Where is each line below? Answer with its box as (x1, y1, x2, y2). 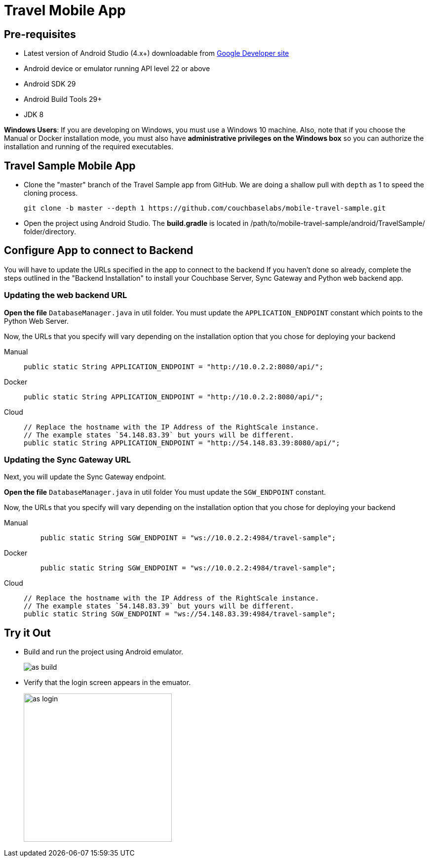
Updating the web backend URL (4, 290, 127, 301)
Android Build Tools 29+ (24, 95, 102, 104)
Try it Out (4, 626, 51, 639)
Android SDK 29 (24, 80, 76, 88)
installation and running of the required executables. (4, 142, 173, 151)
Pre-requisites (4, 28, 76, 41)
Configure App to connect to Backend (4, 244, 194, 257)
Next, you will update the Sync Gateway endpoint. (4, 473, 166, 481)
